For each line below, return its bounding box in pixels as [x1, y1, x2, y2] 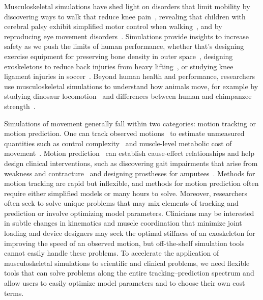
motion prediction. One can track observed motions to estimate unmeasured [4, 128, 245, 139]
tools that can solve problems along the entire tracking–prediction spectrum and [4, 267, 254, 278]
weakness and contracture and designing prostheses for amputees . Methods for [4, 168, 255, 178]
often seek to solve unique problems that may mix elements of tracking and [4, 198, 239, 208]
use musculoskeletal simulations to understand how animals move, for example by [4, 80, 258, 91]
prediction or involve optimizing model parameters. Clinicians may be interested [4, 207, 254, 218]
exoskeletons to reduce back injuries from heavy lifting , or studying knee [4, 61, 233, 71]
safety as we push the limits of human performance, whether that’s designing [4, 41, 244, 51]
